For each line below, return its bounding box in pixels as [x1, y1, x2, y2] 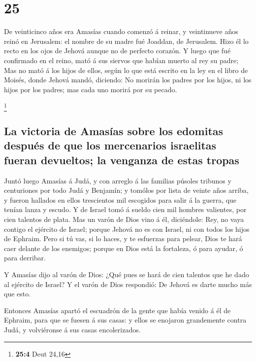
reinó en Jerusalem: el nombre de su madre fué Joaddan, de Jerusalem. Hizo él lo [4, 36, 249, 46]
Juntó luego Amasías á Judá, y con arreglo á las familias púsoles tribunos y [4, 175, 231, 185]
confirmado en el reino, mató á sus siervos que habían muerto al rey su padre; [4, 55, 239, 65]
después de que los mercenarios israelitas [4, 138, 217, 153]
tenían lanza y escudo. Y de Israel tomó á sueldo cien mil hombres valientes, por [4, 204, 247, 215]
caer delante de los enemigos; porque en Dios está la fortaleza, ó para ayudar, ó [4, 243, 243, 253]
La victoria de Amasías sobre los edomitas [4, 123, 224, 138]
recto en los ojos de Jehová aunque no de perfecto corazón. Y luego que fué [4, 45, 231, 56]
